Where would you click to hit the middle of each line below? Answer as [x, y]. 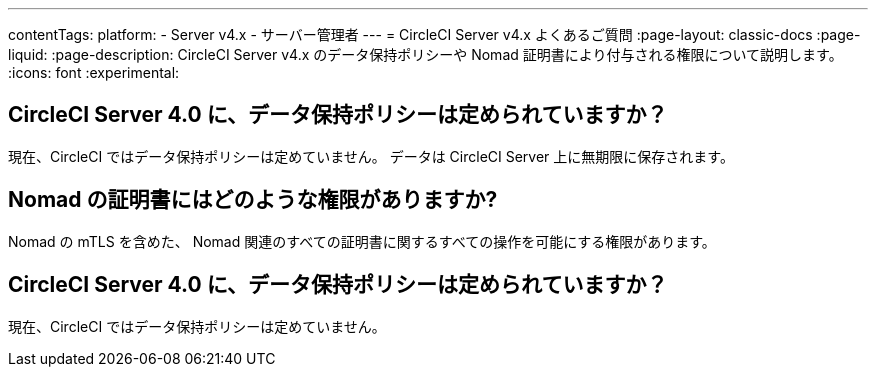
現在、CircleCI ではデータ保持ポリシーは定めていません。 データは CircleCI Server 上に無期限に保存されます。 [371, 156]
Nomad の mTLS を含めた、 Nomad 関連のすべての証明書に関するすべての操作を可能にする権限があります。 [362, 241]
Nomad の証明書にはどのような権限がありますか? [253, 200]
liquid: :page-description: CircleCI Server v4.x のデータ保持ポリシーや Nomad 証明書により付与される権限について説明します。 [425, 54]
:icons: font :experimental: [94, 72]
